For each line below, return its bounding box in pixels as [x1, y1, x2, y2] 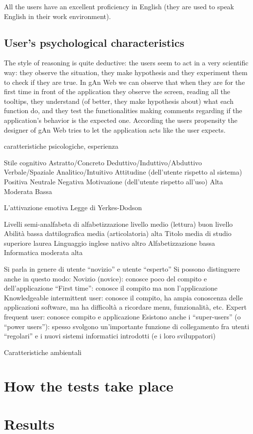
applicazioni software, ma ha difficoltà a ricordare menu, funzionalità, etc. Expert [4, 302, 247, 312]
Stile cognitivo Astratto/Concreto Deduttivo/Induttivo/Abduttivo [4, 157, 202, 167]
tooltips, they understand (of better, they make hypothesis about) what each [4, 96, 234, 106]
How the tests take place [4, 375, 174, 395]
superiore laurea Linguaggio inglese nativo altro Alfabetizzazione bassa [4, 237, 215, 248]
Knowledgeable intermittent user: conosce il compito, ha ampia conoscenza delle [4, 292, 243, 302]
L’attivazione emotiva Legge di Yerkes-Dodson [4, 202, 142, 213]
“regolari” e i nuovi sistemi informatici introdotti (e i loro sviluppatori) [4, 331, 216, 341]
